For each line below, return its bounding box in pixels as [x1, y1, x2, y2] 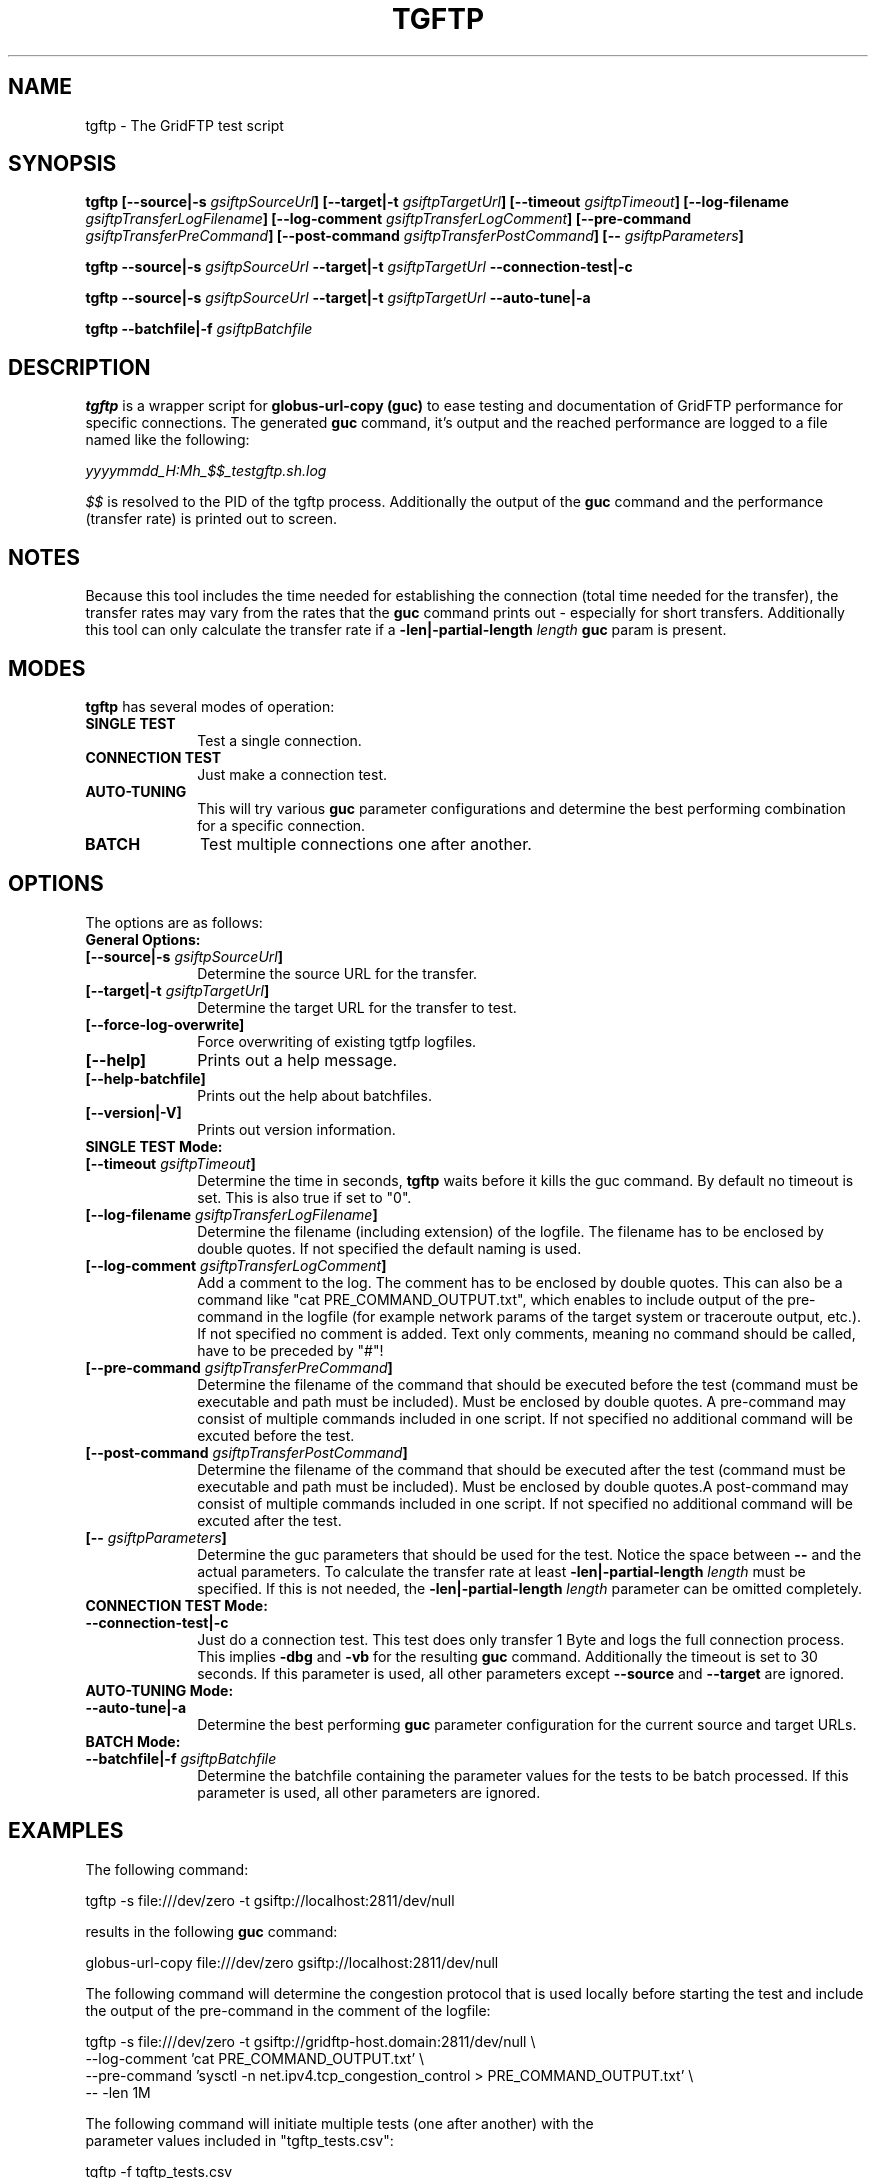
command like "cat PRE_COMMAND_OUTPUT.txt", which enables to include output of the [197, 1290, 784, 1308]
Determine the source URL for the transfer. [197, 964, 478, 982]
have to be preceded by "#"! [197, 1341, 384, 1359]
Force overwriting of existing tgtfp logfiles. [197, 1032, 477, 1050]
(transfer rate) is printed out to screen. [85, 510, 338, 528]
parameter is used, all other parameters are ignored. [197, 1783, 541, 1801]
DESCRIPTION [8, 354, 151, 380]
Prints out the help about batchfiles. [197, 1086, 432, 1104]
